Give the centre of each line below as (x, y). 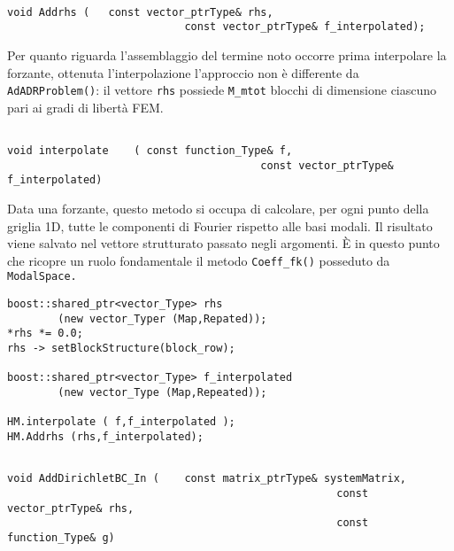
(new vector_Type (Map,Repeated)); (162, 393)
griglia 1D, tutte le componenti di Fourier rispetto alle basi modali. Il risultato (220, 225)
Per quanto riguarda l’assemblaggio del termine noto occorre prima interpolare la (227, 54)
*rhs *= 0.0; (45, 334)
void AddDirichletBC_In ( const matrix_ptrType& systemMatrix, (207, 479)
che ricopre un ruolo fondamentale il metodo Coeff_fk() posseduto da (199, 260)
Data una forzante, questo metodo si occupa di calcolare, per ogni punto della (218, 209)
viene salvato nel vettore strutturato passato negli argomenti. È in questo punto (223, 243)
